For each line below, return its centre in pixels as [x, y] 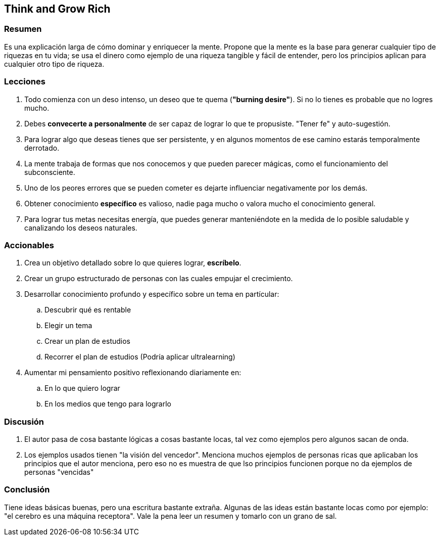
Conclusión [27, 490]
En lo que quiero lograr [82, 388]
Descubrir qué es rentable [88, 310]
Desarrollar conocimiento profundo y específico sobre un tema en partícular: [152, 294]
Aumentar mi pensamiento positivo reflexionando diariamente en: [133, 373]
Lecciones [25, 82]
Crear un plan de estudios [87, 341]
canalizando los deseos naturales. [81, 228]
